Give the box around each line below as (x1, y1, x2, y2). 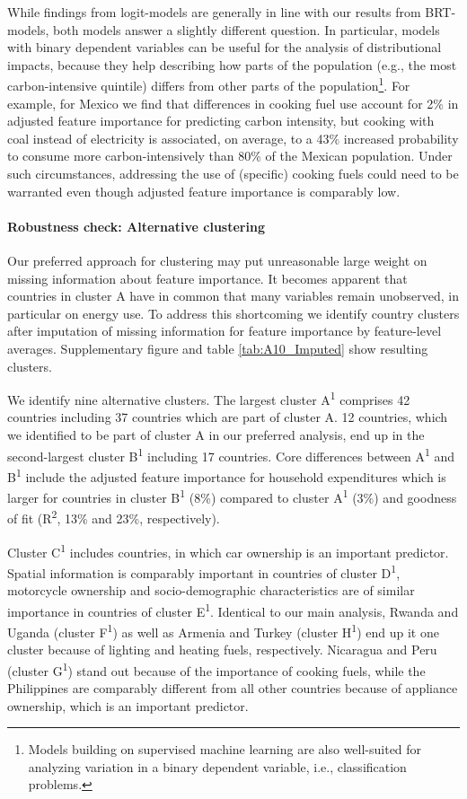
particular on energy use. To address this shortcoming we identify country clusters (7, 303, 460, 322)
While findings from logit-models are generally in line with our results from (7, 3, 421, 21)
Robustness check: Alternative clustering (7, 216, 265, 235)
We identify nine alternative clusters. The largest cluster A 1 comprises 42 (7, 388, 410, 408)
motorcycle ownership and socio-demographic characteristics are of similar (7, 581, 415, 600)
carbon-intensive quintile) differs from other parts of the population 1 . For (7, 74, 410, 95)
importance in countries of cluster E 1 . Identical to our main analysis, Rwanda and (7, 599, 459, 620)
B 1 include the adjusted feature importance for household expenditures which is (7, 464, 446, 486)
